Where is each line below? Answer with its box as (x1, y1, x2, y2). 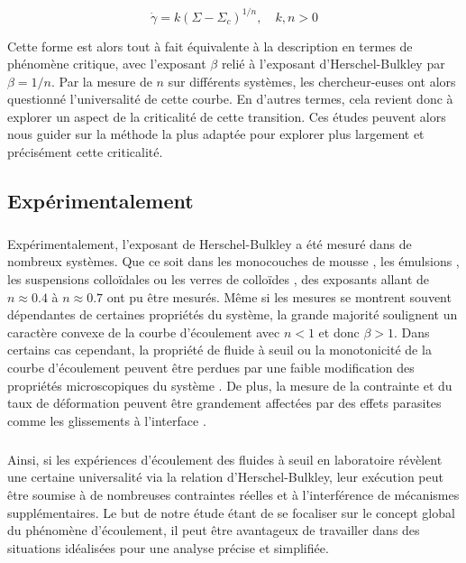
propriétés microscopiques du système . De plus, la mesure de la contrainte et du (7, 375, 452, 394)
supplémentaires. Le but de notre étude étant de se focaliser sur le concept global (7, 503, 455, 521)
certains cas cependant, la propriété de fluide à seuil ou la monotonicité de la (7, 340, 432, 359)
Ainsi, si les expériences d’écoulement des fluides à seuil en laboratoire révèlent (7, 449, 443, 468)
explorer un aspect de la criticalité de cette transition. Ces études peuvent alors (7, 106, 446, 125)
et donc (318, 322, 360, 341)
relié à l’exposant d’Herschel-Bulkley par (221, 54, 445, 73)
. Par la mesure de (51, 71, 152, 90)
